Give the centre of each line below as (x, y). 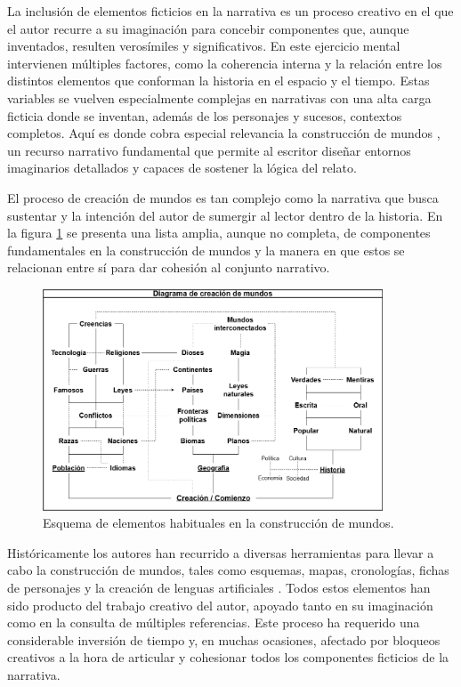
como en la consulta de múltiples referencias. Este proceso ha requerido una (214, 622)
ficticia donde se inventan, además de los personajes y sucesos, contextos (205, 115)
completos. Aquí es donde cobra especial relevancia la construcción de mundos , (224, 133)
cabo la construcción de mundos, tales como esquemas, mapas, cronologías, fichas (228, 570)
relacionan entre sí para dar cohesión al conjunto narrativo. (169, 267)
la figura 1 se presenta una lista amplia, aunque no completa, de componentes (219, 233)
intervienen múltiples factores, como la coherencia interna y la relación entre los (225, 63)
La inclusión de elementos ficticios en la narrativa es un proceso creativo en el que (230, 11)
